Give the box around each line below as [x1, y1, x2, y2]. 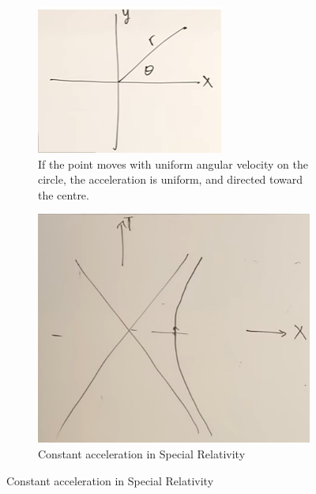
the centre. [38, 186, 89, 203]
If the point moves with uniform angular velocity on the [38, 155, 309, 172]
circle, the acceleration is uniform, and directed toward [38, 171, 303, 188]
